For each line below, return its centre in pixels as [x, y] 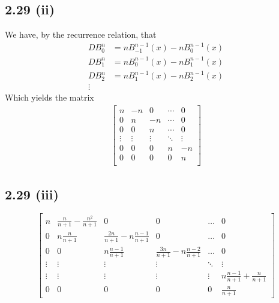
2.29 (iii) [32, 194]
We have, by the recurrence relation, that [81, 34]
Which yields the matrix [49, 97]
